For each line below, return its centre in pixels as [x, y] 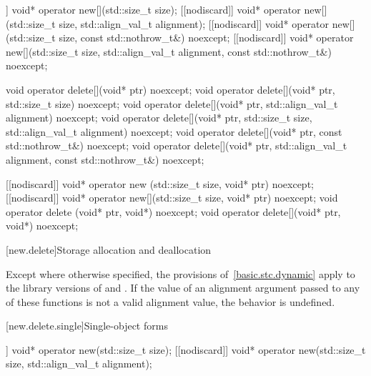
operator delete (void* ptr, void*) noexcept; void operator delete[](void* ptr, [173, 211]
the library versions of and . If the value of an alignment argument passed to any [183, 288]
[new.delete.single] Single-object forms [87, 326]
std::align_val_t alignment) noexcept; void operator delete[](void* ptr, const [174, 131]
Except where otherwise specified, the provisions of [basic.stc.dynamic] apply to [180, 273]
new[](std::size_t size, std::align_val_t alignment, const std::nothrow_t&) [169, 51]
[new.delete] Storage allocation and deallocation [109, 249]
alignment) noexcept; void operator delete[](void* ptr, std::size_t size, [159, 118]
